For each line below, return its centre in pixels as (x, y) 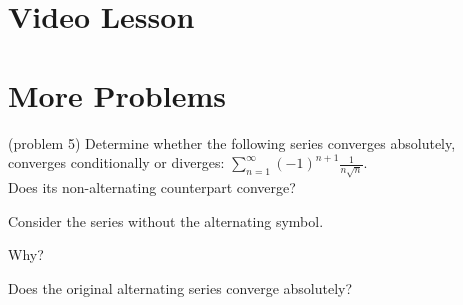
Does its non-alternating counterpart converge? (152, 187)
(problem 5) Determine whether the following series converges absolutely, (232, 142)
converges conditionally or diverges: (116, 162)
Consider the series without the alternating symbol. (166, 220)
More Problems (117, 94)
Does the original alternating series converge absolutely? (180, 287)
